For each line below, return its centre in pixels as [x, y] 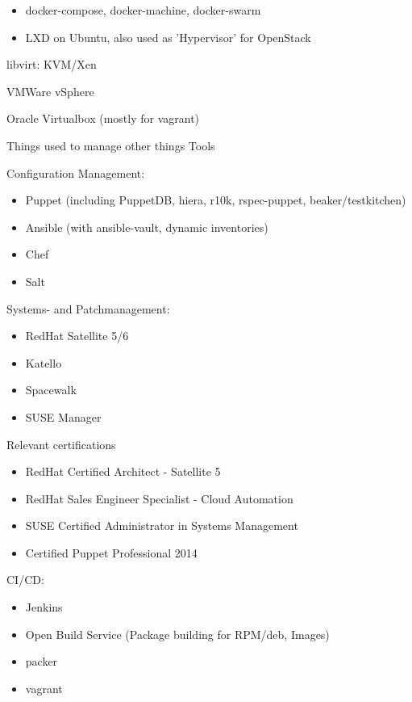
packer [42, 661]
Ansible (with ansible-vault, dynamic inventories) [147, 227]
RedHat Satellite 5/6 [77, 336]
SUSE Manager [63, 416]
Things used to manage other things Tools [111, 145]
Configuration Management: [76, 172]
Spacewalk [51, 390]
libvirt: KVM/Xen [52, 64]
